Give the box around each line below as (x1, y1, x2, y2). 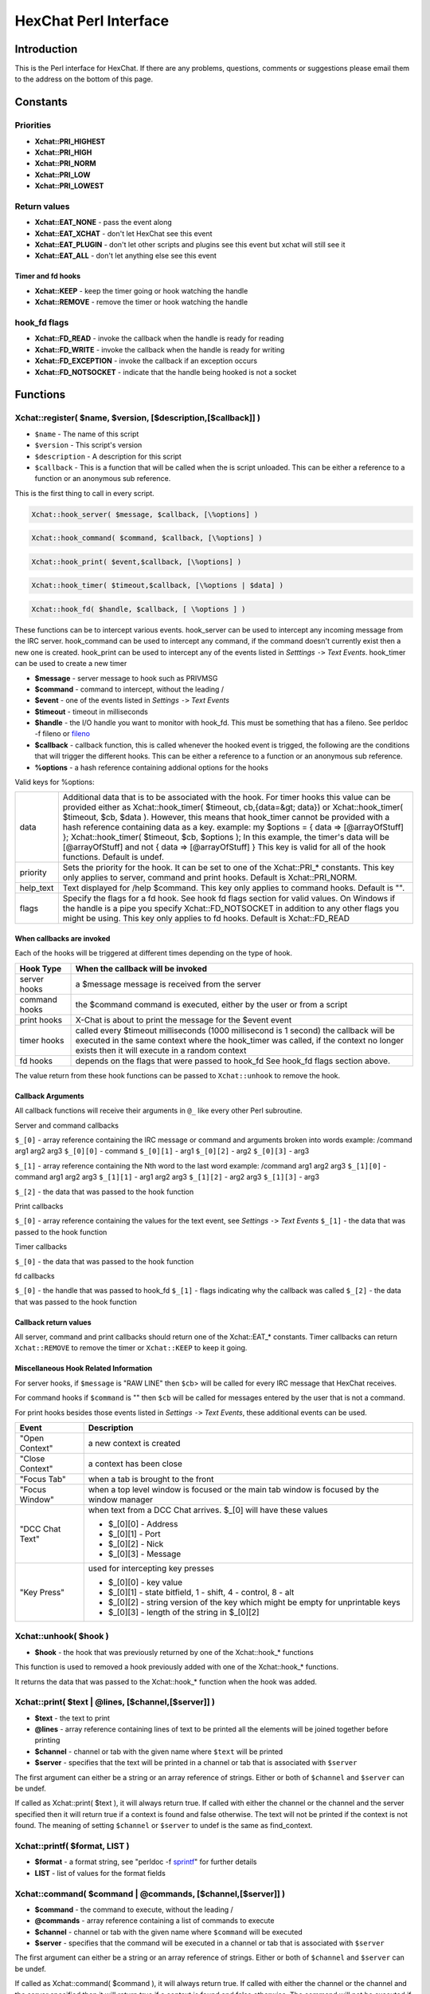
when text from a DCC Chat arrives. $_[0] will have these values (88, 1504, 328, 1515)
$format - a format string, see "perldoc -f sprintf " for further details (34, 1857, 258, 1866)
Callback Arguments (14, 1091, 84, 1101)
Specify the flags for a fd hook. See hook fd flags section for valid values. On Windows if (62, 893, 396, 904)
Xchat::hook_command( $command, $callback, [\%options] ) (31, 534, 263, 542)
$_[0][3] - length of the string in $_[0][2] (107, 1607, 260, 1618)
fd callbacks (14, 1271, 55, 1280)
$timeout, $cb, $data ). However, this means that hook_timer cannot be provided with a (62, 812, 390, 823)
